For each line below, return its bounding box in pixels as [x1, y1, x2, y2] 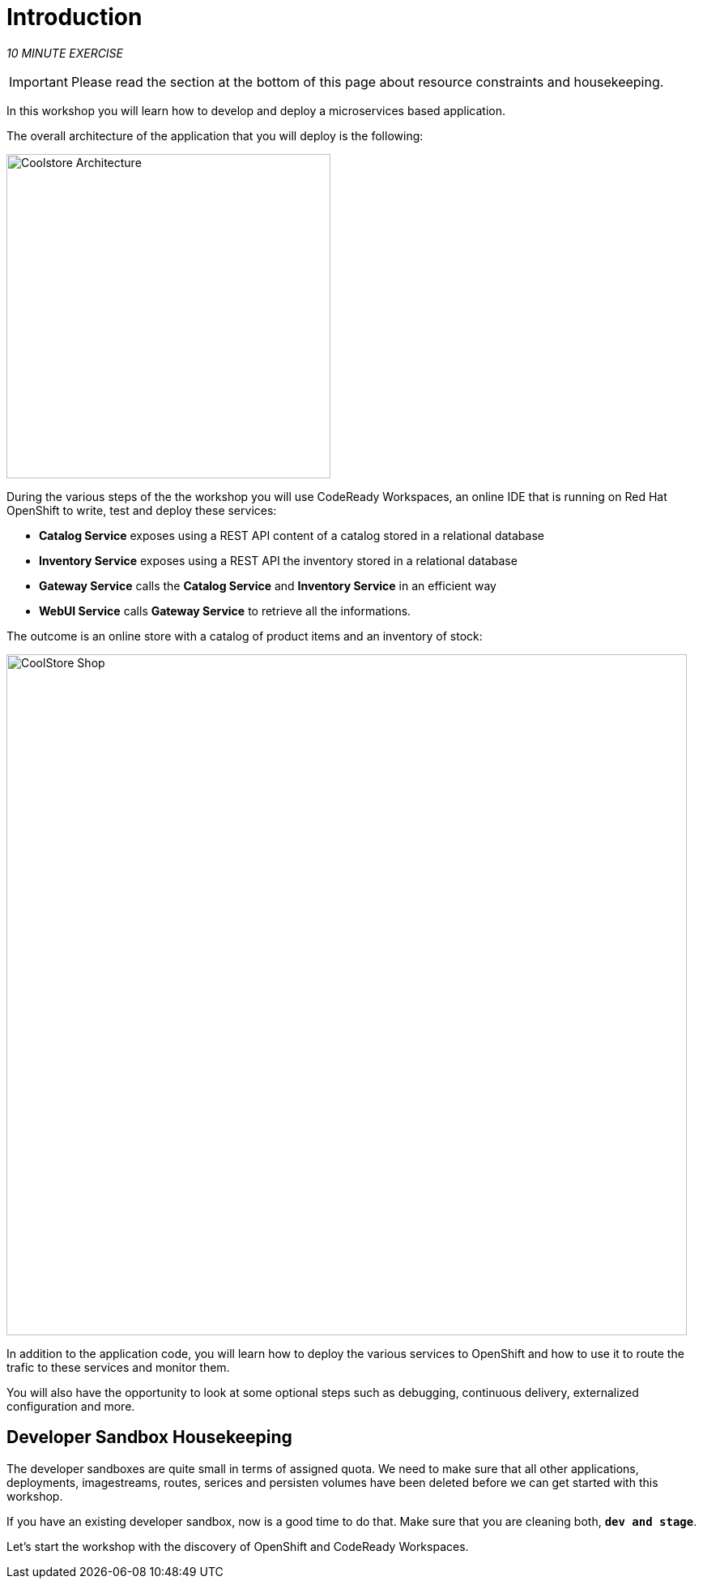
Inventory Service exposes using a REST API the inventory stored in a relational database [39, 553, 518, 568]
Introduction [6, 3, 143, 31]
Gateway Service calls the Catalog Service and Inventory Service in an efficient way [39, 578, 496, 593]
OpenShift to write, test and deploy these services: [6, 503, 277, 517]
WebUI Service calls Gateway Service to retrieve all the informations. [39, 603, 411, 618]
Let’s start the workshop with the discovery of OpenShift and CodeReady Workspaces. [6, 1539, 469, 1553]
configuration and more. [6, 1399, 135, 1413]
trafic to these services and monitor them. [6, 1360, 230, 1374]
